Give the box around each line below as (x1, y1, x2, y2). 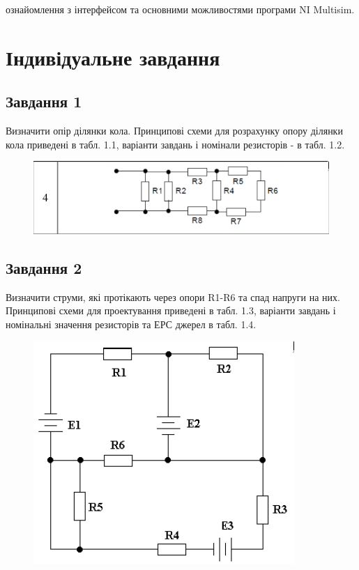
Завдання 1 (6, 91, 82, 112)
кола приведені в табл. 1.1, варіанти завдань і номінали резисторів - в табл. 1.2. (6, 137, 345, 151)
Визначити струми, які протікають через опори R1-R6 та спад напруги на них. (6, 289, 340, 304)
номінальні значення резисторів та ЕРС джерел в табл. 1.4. (6, 316, 257, 331)
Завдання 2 (6, 256, 82, 278)
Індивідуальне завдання (6, 43, 220, 71)
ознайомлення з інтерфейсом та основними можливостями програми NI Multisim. (6, 2, 355, 16)
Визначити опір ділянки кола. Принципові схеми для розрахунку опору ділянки (6, 123, 343, 138)
